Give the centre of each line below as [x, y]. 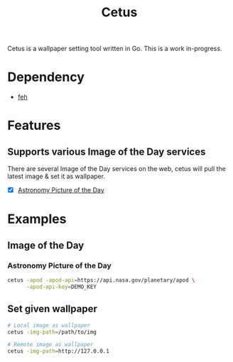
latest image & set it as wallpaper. [56, 176]
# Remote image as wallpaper [50, 345]
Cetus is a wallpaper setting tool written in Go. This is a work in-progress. [115, 49]
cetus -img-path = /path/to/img [52, 332]
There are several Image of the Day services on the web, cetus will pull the [116, 169]
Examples [37, 219]
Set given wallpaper [52, 309]
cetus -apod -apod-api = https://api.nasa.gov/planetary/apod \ [101, 280]
